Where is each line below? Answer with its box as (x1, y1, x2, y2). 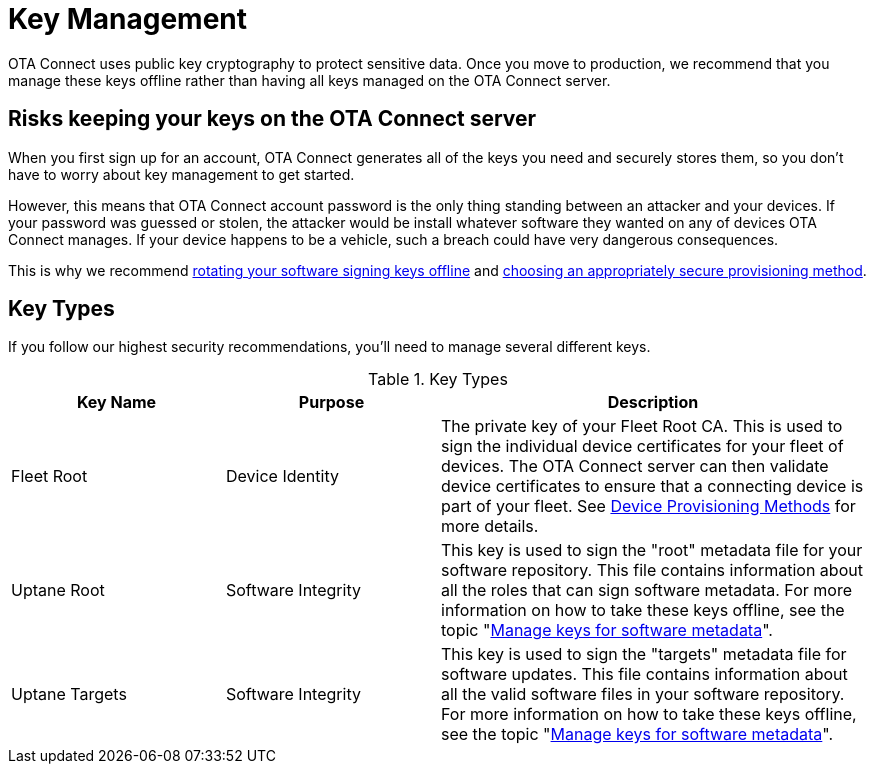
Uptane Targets (11, 684, 127, 705)
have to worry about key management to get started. (8, 165, 355, 183)
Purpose (298, 392, 365, 413)
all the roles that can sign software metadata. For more (441, 580, 852, 601)
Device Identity (226, 466, 339, 487)
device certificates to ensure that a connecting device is (441, 476, 864, 497)
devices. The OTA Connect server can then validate (441, 456, 829, 477)
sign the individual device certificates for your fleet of (441, 436, 844, 457)
